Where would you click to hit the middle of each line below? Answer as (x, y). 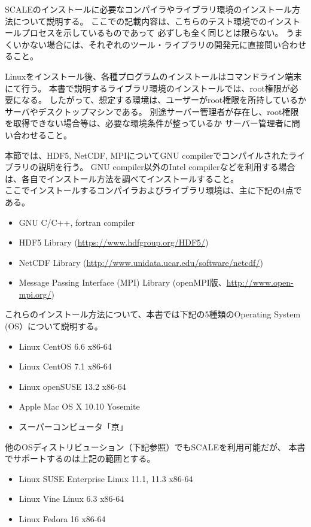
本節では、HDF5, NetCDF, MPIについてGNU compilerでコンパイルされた (147, 155)
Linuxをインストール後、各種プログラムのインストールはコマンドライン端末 (153, 76)
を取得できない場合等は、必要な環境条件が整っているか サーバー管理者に (148, 123)
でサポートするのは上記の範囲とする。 (80, 458)
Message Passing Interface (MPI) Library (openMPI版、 (123, 282)
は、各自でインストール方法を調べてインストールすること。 (122, 178)
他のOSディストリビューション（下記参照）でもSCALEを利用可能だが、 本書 (155, 446)
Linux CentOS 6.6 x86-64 (65, 346)
